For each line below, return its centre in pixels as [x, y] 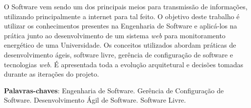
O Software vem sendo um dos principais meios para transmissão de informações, [126, 6]
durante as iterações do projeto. [51, 74]
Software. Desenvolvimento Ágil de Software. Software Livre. [95, 100]
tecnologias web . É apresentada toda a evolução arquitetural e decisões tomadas [124, 64]
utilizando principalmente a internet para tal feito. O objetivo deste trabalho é [122, 16]
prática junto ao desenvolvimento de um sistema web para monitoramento [115, 35]
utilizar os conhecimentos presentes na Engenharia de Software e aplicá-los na [121, 26]
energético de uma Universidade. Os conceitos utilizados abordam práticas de [120, 45]
